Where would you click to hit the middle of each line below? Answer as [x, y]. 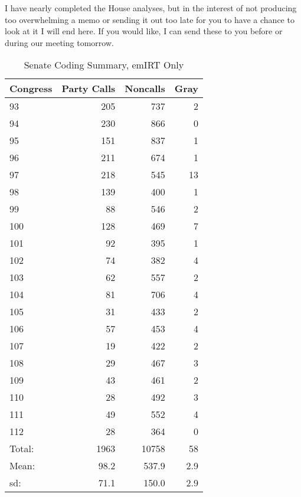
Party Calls [89, 89]
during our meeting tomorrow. [59, 42]
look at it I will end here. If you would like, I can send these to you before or [144, 31]
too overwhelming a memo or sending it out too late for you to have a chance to [150, 19]
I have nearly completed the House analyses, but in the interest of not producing [151, 8]
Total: [22, 449]
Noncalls [145, 89]
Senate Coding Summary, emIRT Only [104, 65]
